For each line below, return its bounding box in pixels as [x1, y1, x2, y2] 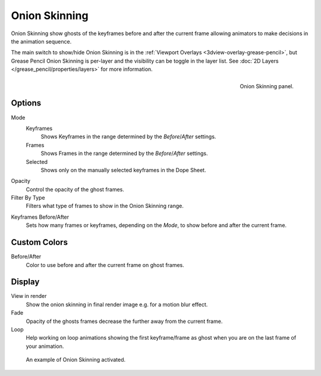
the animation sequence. [11, 38, 72, 45]
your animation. [26, 343, 64, 350]
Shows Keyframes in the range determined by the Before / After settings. [40, 133, 216, 140]
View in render [11, 293, 47, 300]
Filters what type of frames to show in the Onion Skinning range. [26, 203, 184, 210]
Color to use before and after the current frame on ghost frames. [26, 261, 184, 268]
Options [11, 98, 42, 108]
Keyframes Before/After [11, 213, 70, 220]
